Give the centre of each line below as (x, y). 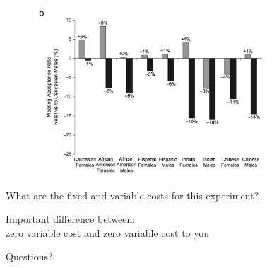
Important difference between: (71, 219)
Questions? (29, 256)
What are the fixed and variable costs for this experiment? (132, 195)
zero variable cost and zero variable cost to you (108, 232)
